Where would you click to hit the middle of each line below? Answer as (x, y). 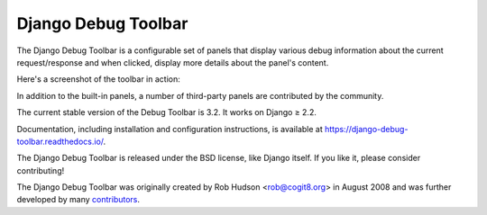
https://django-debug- (367, 129)
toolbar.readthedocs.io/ (60, 141)
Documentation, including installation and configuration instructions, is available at (170, 129)
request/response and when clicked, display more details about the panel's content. (173, 62)
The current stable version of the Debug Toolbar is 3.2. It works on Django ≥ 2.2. (167, 112)
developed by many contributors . (78, 200)
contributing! (41, 170)
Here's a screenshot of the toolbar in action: (98, 79)
